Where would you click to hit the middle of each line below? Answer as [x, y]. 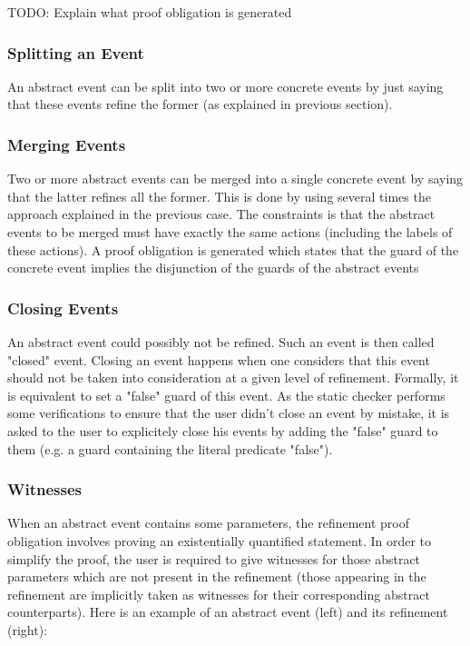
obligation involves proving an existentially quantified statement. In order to [220, 540]
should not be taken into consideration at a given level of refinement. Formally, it [233, 378]
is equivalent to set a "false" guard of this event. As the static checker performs [226, 395]
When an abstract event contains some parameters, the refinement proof [209, 523]
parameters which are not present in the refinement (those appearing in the [217, 576]
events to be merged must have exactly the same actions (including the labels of [230, 232]
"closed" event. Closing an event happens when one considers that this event [219, 359]
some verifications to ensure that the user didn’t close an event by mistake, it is [229, 413]
